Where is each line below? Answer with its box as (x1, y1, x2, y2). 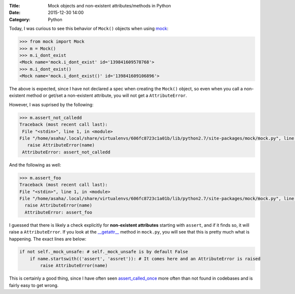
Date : (9, 10, 21, 16)
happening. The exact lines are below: (9, 236, 87, 242)
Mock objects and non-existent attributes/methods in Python (48, 3, 172, 8)
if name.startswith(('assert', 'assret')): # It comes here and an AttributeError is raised (29, 256, 261, 262)
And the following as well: (9, 162, 61, 168)
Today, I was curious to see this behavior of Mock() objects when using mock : (9, 26, 169, 31)
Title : (9, 3, 21, 8)
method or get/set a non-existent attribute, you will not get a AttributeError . (26, 92, 187, 98)
